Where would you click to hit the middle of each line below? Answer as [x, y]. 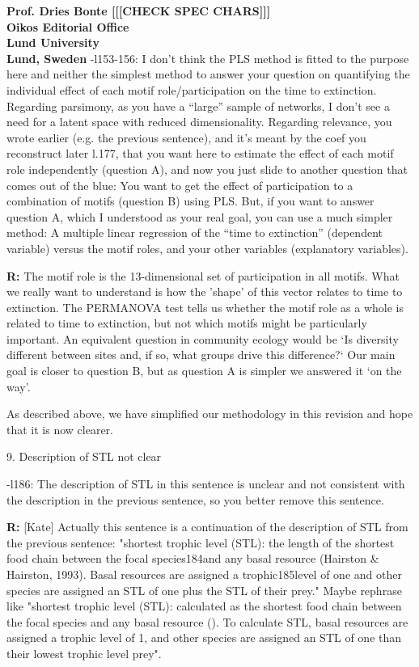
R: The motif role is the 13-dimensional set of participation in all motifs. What [203, 275]
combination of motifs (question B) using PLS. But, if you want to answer [190, 201]
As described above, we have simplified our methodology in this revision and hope [210, 414]
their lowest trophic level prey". [84, 653]
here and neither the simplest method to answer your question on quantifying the [208, 74]
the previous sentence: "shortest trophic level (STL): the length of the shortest [201, 542]
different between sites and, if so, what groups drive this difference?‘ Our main [201, 355]
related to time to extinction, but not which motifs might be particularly [187, 323]
